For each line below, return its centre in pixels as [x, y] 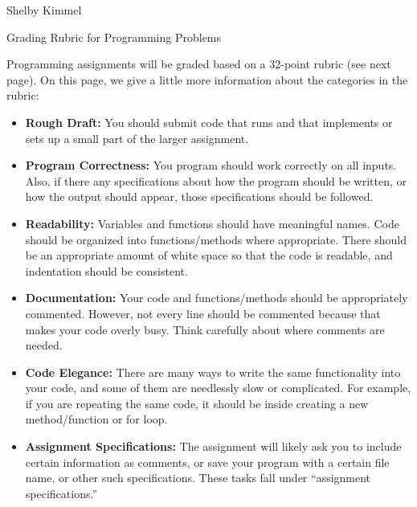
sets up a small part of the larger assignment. [137, 138]
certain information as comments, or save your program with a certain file [207, 462]
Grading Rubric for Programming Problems [114, 37]
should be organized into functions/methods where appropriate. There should [216, 239]
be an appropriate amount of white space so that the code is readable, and [209, 255]
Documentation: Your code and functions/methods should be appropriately [217, 298]
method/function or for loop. [96, 419]
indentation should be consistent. [106, 270]
